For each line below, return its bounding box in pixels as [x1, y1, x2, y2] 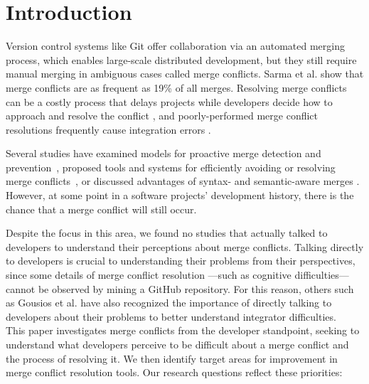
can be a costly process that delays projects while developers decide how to [6, 94, 333, 109]
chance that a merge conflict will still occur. [6, 201, 197, 216]
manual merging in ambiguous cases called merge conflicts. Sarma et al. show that [6, 66, 364, 81]
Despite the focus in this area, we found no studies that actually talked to [6, 225, 328, 240]
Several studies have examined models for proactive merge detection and [6, 146, 321, 161]
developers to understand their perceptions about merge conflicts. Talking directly [6, 239, 364, 254]
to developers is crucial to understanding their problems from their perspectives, [6, 253, 355, 268]
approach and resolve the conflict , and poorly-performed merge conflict [6, 108, 318, 123]
